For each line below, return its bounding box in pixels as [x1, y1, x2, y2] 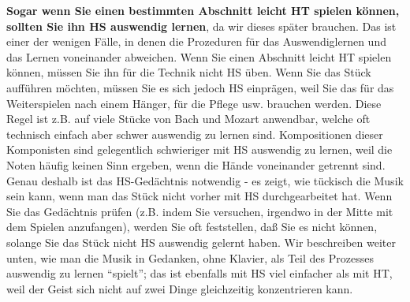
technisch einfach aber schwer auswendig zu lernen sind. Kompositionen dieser [6, 125, 383, 142]
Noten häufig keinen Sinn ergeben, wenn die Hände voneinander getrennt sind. [6, 156, 386, 173]
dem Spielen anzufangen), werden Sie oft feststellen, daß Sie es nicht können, [6, 218, 378, 235]
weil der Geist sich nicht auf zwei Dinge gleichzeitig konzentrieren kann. [6, 280, 353, 296]
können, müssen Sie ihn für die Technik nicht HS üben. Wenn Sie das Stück [6, 64, 371, 80]
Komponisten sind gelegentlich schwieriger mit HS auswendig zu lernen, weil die [6, 141, 393, 158]
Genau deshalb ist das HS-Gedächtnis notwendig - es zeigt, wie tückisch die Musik [6, 172, 404, 188]
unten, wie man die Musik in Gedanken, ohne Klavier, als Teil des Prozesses [6, 249, 374, 266]
